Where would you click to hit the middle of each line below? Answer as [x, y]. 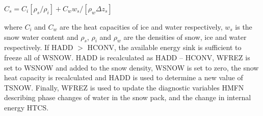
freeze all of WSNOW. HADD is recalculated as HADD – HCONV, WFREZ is [127, 57]
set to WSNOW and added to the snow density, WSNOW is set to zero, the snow [131, 67]
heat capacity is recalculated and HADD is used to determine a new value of [124, 77]
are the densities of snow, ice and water [185, 37]
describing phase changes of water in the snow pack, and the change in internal [128, 97]
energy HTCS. [27, 107]
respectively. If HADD [39, 47]
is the [244, 27]
